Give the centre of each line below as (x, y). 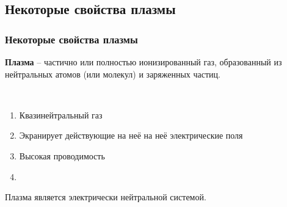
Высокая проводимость (62, 155)
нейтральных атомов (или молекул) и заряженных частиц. (113, 74)
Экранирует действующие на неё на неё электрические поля (131, 135)
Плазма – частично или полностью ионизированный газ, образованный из (143, 62)
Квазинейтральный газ (61, 114)
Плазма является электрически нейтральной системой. (106, 197)
